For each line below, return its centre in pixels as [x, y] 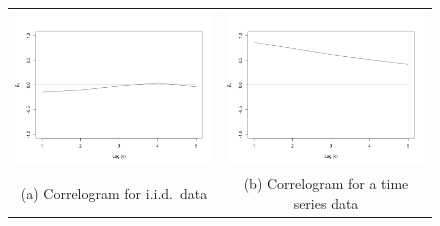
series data [326, 202]
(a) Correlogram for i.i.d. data [114, 192]
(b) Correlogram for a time [326, 183]
